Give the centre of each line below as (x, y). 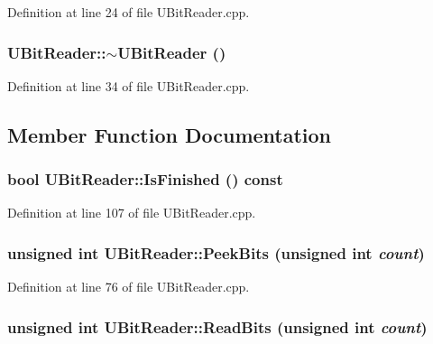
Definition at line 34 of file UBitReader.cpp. (129, 85)
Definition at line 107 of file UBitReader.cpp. (132, 213)
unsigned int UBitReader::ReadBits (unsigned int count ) (217, 326)
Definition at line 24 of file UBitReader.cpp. (129, 12)
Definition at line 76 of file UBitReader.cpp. (129, 287)
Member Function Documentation (170, 134)
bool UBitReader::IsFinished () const (145, 179)
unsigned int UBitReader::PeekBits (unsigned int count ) (216, 252)
